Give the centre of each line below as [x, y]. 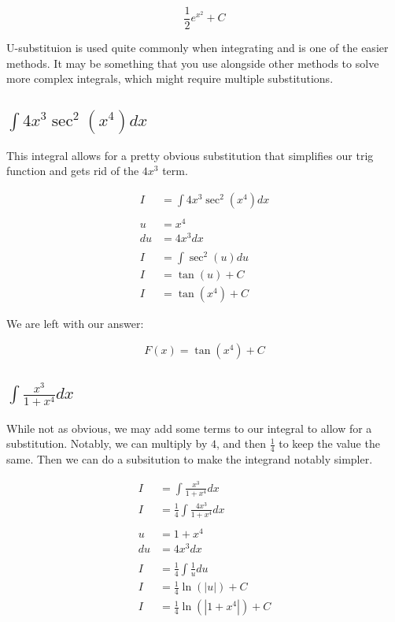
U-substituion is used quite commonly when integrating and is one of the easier [197, 48]
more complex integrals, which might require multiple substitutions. [170, 78]
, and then [241, 443]
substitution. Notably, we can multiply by [107, 443]
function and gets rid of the [73, 171]
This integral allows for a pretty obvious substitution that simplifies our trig [190, 155]
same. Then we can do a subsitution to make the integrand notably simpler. [190, 458]
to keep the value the [329, 443]
